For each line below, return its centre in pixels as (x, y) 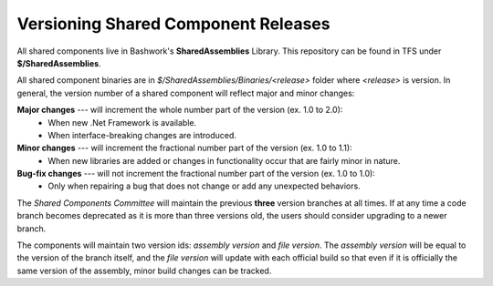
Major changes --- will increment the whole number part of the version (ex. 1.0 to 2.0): (180, 110)
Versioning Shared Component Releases (173, 24)
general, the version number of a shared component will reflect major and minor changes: (186, 93)
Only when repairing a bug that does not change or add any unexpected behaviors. (204, 186)
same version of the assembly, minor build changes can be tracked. (144, 271)
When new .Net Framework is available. (122, 122)
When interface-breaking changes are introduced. (142, 135)
